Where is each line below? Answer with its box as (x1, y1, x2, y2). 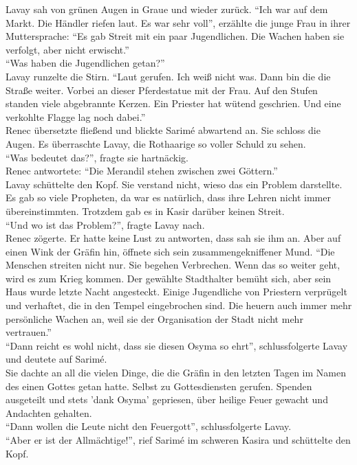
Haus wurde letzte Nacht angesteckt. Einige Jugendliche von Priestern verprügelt (6, 284, 347, 299)
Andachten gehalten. (6, 405, 92, 420)
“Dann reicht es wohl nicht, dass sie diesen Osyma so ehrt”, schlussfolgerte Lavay (6, 338, 348, 352)
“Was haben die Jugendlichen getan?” (6, 56, 165, 70)
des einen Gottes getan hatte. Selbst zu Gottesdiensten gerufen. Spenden (6, 378, 312, 393)
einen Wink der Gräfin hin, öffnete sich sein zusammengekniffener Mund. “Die (6, 244, 335, 258)
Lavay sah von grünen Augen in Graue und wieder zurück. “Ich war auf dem (6, 2, 328, 16)
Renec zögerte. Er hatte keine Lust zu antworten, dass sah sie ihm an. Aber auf (6, 231, 341, 245)
